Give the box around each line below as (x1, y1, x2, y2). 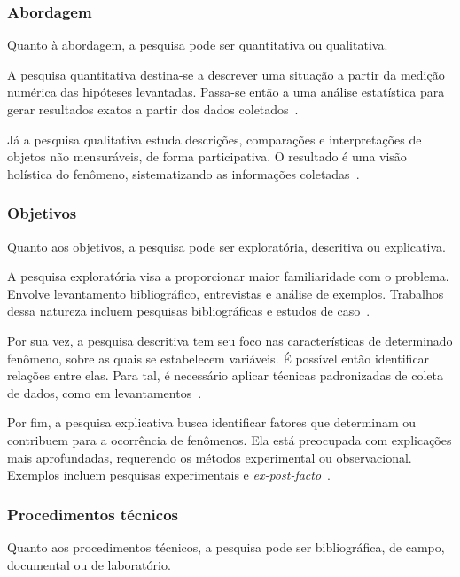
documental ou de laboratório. (7, 555, 171, 573)
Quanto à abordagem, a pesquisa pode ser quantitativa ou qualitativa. (7, 35, 388, 54)
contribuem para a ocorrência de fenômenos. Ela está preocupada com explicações (7, 430, 452, 448)
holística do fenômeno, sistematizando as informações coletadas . (7, 164, 360, 183)
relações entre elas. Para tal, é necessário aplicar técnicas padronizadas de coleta (7, 366, 443, 385)
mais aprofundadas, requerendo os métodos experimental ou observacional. (7, 448, 412, 466)
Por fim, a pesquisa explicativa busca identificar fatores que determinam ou (7, 413, 417, 432)
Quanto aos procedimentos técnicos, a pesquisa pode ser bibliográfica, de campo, (7, 537, 445, 556)
